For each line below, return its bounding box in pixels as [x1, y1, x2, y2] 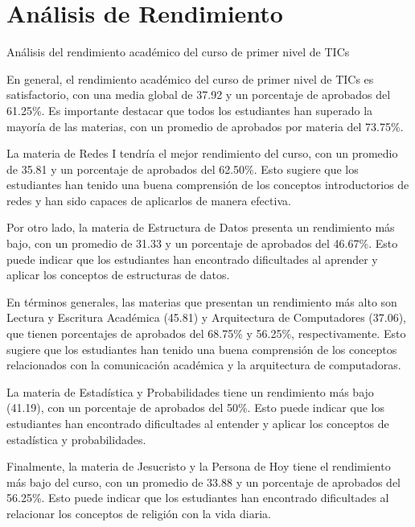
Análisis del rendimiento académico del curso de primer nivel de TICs [6, 43, 350, 60]
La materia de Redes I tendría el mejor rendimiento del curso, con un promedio [6, 145, 398, 162]
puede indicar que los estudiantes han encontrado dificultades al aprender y [6, 250, 378, 267]
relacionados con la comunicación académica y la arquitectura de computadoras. [6, 356, 401, 373]
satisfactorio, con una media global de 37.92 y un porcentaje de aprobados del [6, 86, 391, 103]
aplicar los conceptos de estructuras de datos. [6, 266, 230, 283]
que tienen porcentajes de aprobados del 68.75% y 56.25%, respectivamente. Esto [6, 325, 406, 342]
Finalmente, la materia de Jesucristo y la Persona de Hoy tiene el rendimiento [6, 458, 391, 475]
